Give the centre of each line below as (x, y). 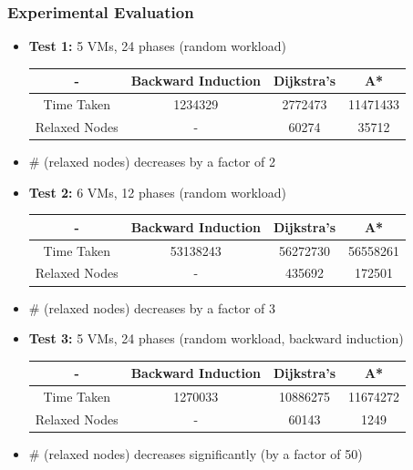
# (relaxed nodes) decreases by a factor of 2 (152, 162)
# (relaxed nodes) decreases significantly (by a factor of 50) (196, 454)
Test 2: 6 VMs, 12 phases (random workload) (157, 192)
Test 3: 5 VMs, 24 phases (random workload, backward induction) (216, 338)
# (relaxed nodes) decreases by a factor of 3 (152, 307)
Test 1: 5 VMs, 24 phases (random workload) (157, 46)
